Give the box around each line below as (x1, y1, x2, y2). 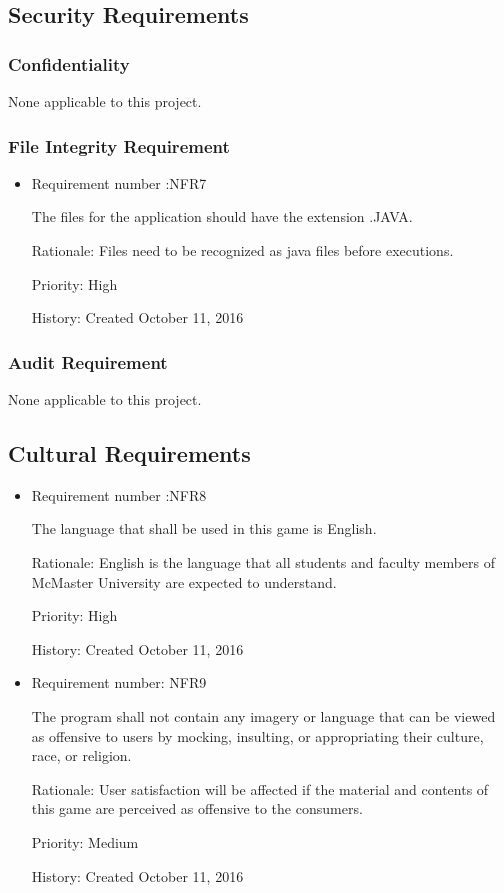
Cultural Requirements (8, 437, 251, 468)
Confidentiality (8, 51, 130, 76)
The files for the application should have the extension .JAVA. (31, 206, 413, 227)
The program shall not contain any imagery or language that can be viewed (31, 705, 496, 726)
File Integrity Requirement (8, 133, 230, 158)
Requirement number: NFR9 (31, 672, 207, 693)
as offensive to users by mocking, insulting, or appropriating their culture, (31, 725, 484, 746)
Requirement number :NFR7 (31, 172, 207, 193)
